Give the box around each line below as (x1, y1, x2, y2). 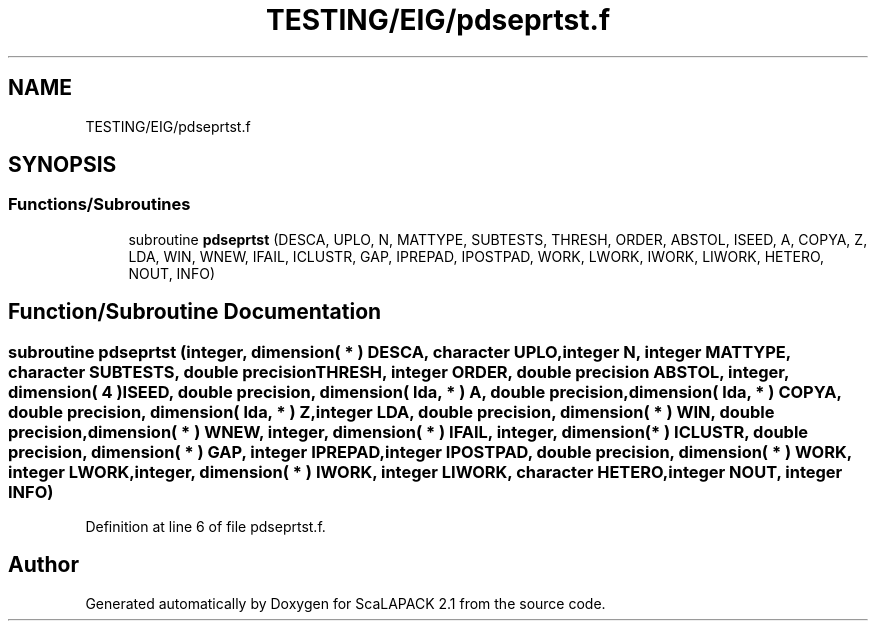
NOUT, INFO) (128, 264, 215, 282)
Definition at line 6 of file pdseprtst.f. (85, 518, 326, 536)
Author (8, 552, 79, 578)
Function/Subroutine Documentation (8, 299, 382, 325)
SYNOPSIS (8, 152, 117, 178)
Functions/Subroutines (8, 194, 191, 215)
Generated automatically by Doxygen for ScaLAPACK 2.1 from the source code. (85, 594, 606, 612)
